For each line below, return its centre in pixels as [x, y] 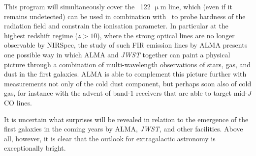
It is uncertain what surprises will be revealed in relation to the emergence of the [126, 119]
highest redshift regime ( [41, 35]
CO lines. [18, 102]
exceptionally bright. [35, 148]
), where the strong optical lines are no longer [166, 35]
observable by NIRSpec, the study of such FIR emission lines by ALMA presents [126, 45]
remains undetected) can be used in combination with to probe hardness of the [125, 16]
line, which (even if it [200, 6]
